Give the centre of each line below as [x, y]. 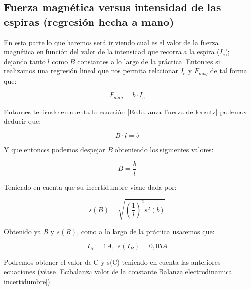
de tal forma [228, 71]
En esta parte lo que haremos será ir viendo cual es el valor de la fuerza [111, 42]
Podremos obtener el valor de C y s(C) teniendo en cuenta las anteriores [112, 262]
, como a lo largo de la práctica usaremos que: [146, 231]
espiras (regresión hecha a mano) [89, 21]
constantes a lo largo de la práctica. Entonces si [149, 61]
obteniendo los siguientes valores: [164, 149]
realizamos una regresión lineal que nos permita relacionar [91, 71]
